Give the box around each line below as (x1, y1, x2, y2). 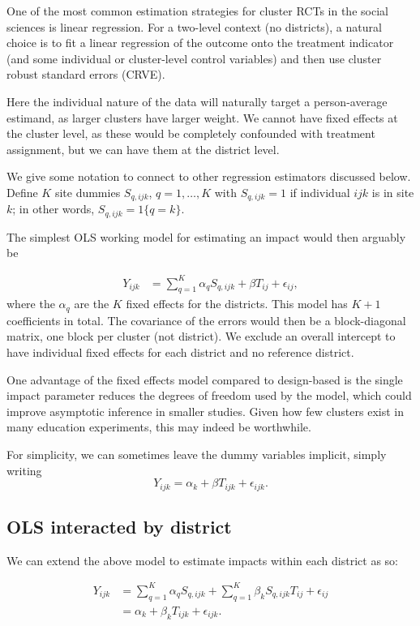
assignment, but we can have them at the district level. (6, 140, 280, 157)
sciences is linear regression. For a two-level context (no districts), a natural (6, 18, 382, 35)
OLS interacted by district (6, 514, 232, 538)
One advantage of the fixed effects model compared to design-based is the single (6, 371, 403, 388)
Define (6, 183, 38, 200)
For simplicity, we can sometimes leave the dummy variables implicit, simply (6, 445, 387, 462)
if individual (289, 183, 350, 200)
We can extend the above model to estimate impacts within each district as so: (6, 551, 398, 568)
